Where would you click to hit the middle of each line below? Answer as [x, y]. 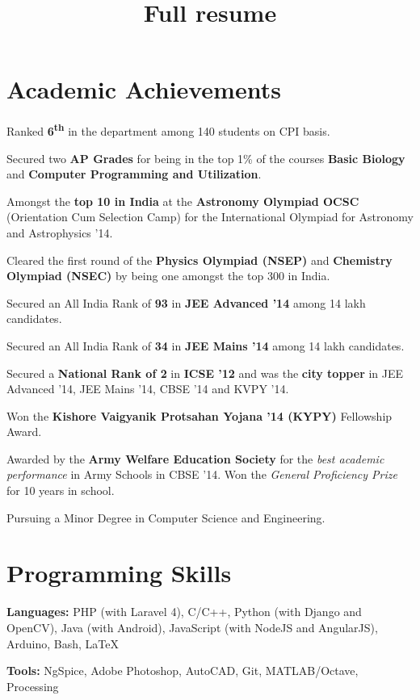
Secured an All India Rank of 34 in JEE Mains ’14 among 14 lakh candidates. [206, 345]
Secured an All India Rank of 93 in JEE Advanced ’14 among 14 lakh [186, 302]
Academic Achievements [144, 89]
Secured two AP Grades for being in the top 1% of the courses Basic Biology [206, 158]
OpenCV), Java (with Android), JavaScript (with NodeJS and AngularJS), [192, 627]
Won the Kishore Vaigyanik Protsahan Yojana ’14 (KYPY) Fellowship [199, 415]
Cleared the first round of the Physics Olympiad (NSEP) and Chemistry [199, 260]
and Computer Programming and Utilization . [134, 174]
